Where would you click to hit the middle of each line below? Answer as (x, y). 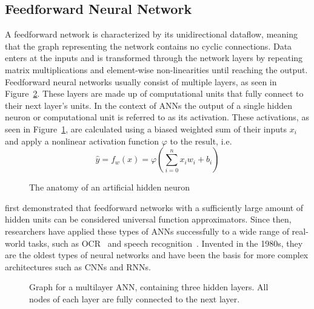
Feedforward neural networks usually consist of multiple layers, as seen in (141, 81)
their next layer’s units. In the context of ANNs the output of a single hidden (149, 105)
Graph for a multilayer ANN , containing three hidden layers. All (149, 287)
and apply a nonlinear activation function (82, 141)
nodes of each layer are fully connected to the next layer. (135, 298)
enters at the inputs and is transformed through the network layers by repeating (154, 58)
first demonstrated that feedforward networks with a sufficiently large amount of (154, 207)
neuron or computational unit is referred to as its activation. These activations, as (157, 117)
